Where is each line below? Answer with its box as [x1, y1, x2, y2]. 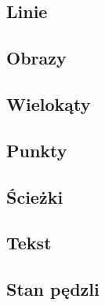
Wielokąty [6, 91, 91, 116]
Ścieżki [6, 184, 63, 208]
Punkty [6, 138, 67, 162]
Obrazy [6, 46, 67, 70]
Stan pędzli [6, 277, 100, 301]
